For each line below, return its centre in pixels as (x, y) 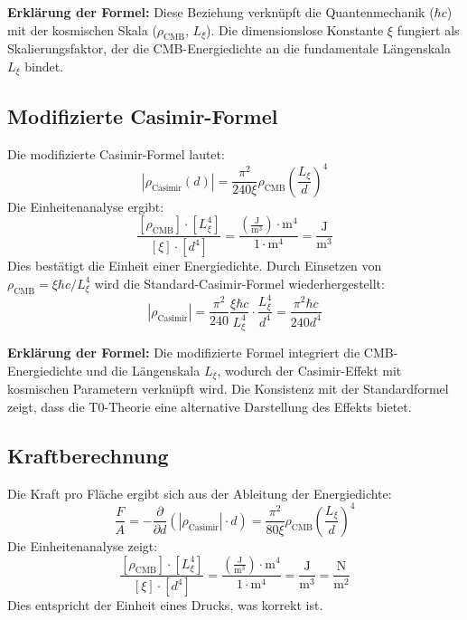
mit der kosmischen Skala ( (82, 29)
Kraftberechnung (88, 455)
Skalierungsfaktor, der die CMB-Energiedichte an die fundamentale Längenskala (229, 48)
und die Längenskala (143, 370)
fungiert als (428, 29)
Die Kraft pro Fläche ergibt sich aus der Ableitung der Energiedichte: (200, 493)
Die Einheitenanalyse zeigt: (83, 545)
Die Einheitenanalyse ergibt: (86, 206)
